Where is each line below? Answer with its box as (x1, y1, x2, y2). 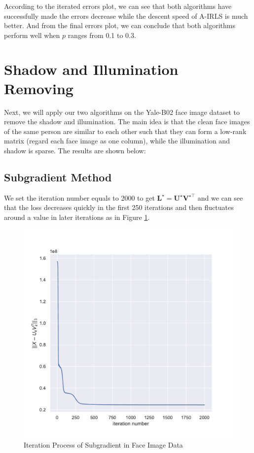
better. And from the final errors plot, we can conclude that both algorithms (4, 20, 236, 31)
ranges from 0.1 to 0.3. (68, 30, 136, 40)
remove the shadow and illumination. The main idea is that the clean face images (4, 116, 250, 127)
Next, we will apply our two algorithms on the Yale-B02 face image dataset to (4, 106, 240, 117)
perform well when (4, 30, 60, 40)
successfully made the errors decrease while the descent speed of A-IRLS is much (4, 10, 248, 21)
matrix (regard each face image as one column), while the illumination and (4, 136, 230, 146)
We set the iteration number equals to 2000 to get (4, 192, 155, 203)
